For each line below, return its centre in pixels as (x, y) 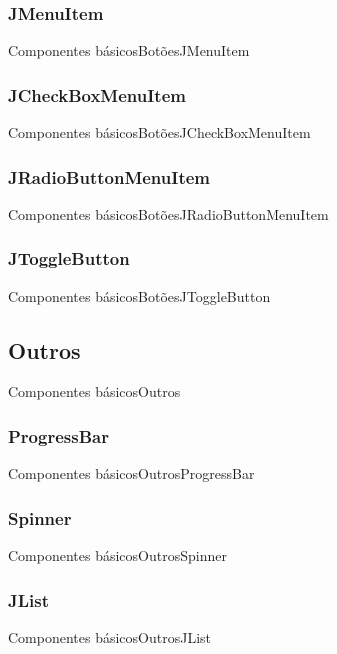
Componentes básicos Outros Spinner (117, 555)
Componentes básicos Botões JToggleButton (139, 295)
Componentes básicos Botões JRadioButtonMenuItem (168, 213)
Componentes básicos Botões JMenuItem (129, 50)
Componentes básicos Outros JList (110, 636)
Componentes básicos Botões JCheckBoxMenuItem (159, 132)
